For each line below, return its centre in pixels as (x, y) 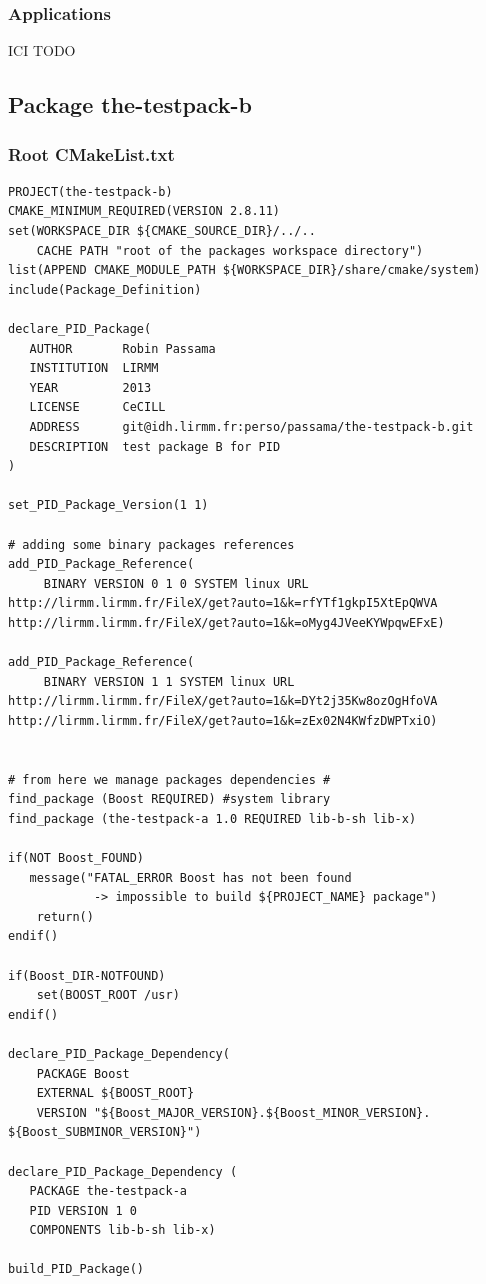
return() (65, 916)
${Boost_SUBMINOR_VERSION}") (105, 1132)
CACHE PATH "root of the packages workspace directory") (230, 250)
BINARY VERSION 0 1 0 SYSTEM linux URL (176, 583)
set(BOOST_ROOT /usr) (108, 995)
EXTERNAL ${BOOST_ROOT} (115, 1093)
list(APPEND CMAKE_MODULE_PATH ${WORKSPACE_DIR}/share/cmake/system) (244, 270)
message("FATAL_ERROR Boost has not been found (190, 877)
